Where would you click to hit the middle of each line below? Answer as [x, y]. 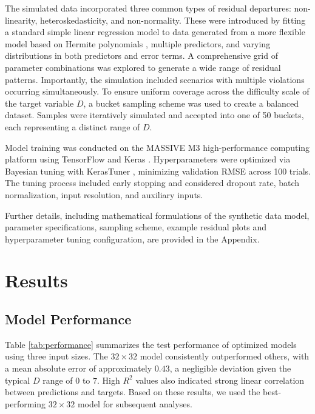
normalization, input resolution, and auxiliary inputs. [104, 194]
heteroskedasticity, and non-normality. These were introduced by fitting [173, 20]
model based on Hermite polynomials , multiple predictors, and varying [138, 43]
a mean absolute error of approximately [79, 368]
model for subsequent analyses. [135, 403]
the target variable [39, 103]
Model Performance [68, 319]
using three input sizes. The [56, 356]
